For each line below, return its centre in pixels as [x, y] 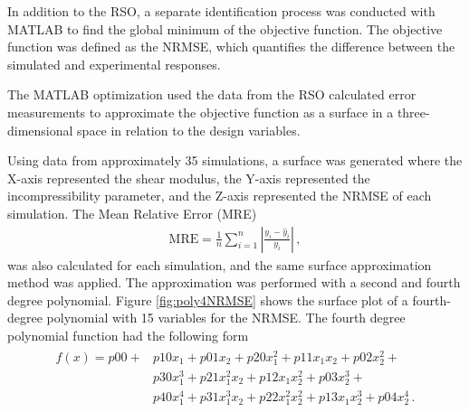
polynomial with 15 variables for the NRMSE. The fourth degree [226, 318]
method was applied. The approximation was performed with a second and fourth [234, 282]
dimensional [40, 130]
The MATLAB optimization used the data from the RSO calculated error [212, 94]
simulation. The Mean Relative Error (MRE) [132, 213]
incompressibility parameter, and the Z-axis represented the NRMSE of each [220, 196]
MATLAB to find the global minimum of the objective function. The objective [225, 28]
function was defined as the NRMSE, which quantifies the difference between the [231, 47]
